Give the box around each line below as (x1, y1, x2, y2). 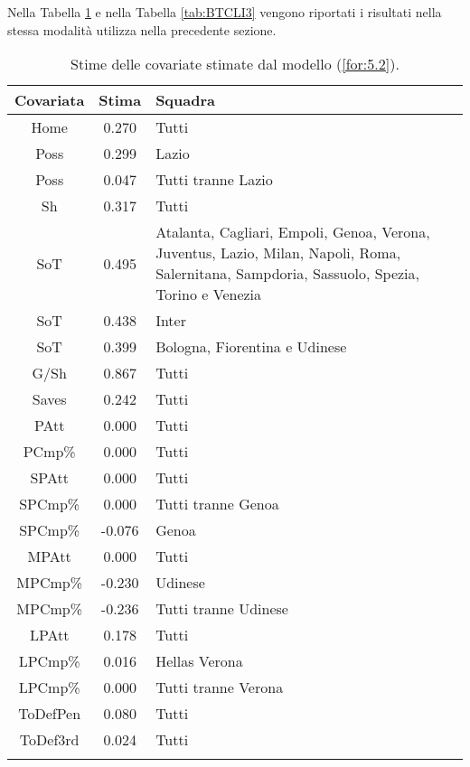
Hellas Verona (155, 650, 243, 672)
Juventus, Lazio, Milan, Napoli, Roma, (155, 242, 401, 264)
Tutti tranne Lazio (155, 169, 273, 191)
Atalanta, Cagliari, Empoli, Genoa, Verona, (155, 221, 430, 243)
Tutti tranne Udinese (155, 598, 288, 620)
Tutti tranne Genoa (155, 493, 279, 515)
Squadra (155, 89, 215, 111)
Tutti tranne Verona (155, 677, 284, 698)
